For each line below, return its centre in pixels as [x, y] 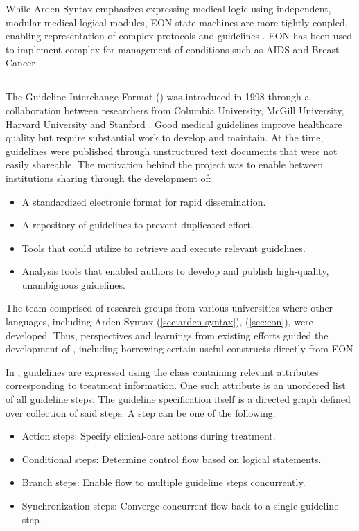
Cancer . [24, 63]
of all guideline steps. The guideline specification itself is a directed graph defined [178, 399]
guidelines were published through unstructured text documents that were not [172, 151]
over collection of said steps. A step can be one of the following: [141, 412]
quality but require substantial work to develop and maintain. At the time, [165, 137]
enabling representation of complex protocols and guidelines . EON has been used [179, 36]
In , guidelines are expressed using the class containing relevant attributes [162, 371]
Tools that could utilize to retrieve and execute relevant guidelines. [164, 247]
